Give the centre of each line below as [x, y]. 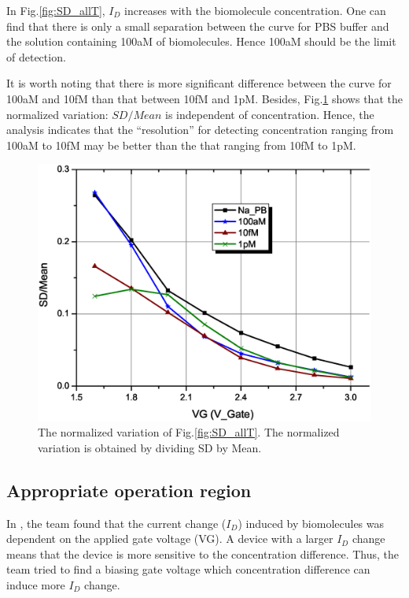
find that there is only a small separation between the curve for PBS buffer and [198, 26]
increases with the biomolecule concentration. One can [255, 10]
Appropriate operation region [129, 490]
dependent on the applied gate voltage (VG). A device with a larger [170, 539]
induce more [36, 584]
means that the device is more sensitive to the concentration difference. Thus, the [203, 553]
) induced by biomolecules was [311, 523]
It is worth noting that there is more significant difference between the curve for [199, 83]
